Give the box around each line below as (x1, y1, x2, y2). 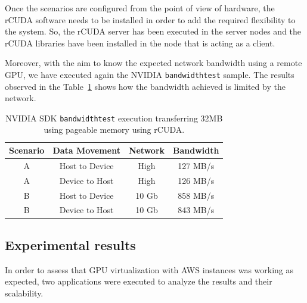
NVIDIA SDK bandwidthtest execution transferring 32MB (5, 111, 223, 124)
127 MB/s (178, 159, 215, 171)
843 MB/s (178, 204, 215, 216)
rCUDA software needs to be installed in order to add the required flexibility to (5, 13, 296, 26)
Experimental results (5, 235, 136, 254)
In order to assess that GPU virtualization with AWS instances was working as (5, 263, 294, 276)
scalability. (5, 286, 44, 299)
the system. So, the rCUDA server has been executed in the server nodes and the (5, 25, 302, 38)
